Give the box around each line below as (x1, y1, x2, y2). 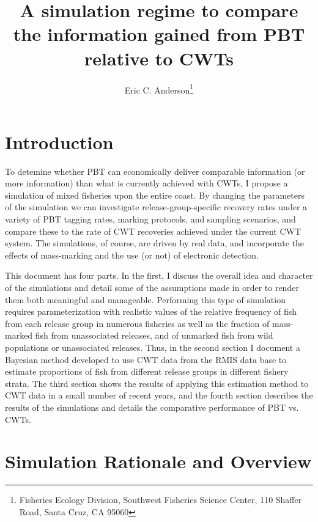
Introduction (5, 129, 114, 154)
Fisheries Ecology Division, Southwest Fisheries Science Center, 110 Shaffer (19, 493, 302, 506)
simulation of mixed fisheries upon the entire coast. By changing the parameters (5, 188, 305, 201)
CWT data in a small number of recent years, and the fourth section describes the (5, 389, 313, 402)
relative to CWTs (84, 45, 234, 70)
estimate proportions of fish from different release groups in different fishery (5, 365, 289, 378)
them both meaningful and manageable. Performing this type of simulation (5, 293, 286, 306)
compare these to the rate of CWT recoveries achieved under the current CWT (5, 224, 301, 237)
